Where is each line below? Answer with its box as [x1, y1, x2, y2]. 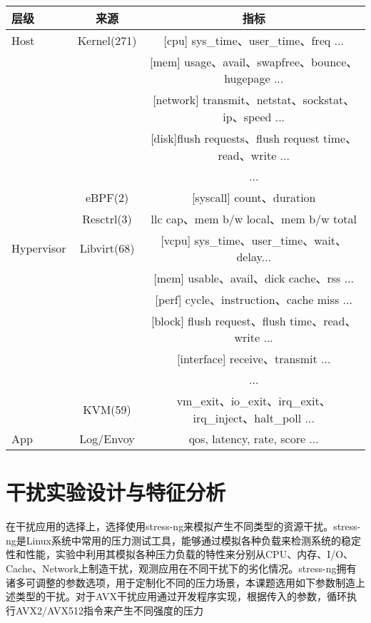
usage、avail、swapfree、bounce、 [183, 54, 358, 70]
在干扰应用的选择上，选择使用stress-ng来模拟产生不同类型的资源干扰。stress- [6, 519, 361, 534]
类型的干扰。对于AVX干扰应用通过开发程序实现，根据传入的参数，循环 [15, 589, 347, 604]
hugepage [224, 70, 270, 86]
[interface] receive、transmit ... [177, 350, 331, 367]
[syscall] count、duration [191, 189, 316, 206]
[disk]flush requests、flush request [151, 130, 320, 146]
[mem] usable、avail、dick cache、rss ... [153, 270, 355, 286]
